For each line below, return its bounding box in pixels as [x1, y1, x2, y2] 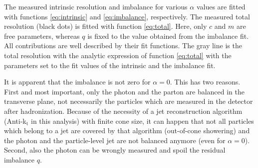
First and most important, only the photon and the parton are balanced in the [4, 86, 245, 96]
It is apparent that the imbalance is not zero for [4, 77, 151, 87]
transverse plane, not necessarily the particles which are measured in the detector [4, 96, 253, 106]
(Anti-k [4, 115, 26, 126]
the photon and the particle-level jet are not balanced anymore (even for [4, 135, 226, 145]
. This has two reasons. [170, 77, 241, 87]
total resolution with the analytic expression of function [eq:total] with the [4, 50, 232, 60]
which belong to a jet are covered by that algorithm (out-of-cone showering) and [4, 125, 250, 136]
